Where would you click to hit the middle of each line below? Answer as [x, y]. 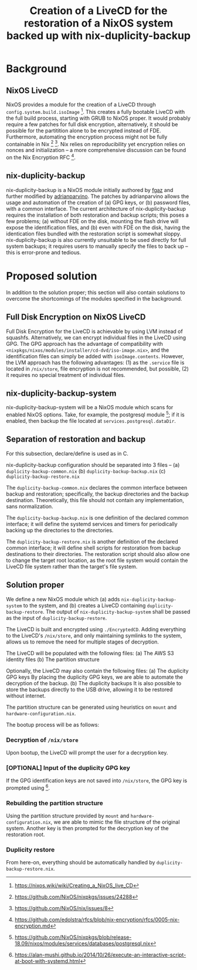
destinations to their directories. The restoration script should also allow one [98, 554]
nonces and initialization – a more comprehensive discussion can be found [96, 150]
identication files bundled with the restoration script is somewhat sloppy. [94, 234]
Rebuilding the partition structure [55, 803]
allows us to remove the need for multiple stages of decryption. [83, 642]
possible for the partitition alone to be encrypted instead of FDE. [84, 130]
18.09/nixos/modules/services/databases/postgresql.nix [82, 944]
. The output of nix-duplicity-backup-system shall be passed [117, 611]
